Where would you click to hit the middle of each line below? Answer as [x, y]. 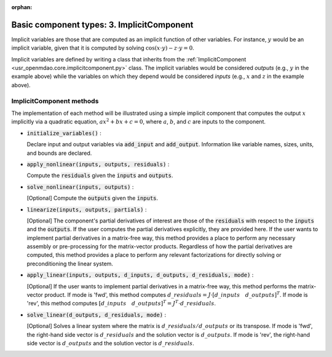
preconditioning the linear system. [70, 264]
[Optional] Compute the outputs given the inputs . [93, 198]
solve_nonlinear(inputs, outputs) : [80, 187]
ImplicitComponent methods [55, 101]
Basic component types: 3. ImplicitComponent [102, 25]
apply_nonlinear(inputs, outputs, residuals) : [98, 164]
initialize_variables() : [64, 133]
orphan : [22, 7]
